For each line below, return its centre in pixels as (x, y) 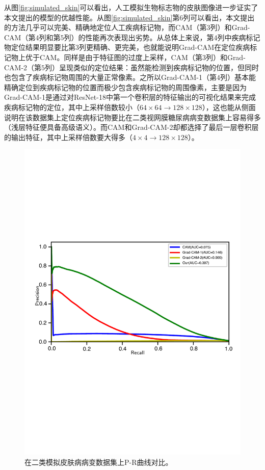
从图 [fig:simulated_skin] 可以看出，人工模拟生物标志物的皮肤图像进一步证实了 (131, 7)
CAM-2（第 (23, 67)
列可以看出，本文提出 (219, 17)
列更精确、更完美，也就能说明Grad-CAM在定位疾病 (165, 47)
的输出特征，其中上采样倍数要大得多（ (68, 137)
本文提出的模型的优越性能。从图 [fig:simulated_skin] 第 (92, 17)
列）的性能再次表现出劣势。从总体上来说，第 (139, 37)
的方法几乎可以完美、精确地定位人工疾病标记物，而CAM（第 (105, 27)
